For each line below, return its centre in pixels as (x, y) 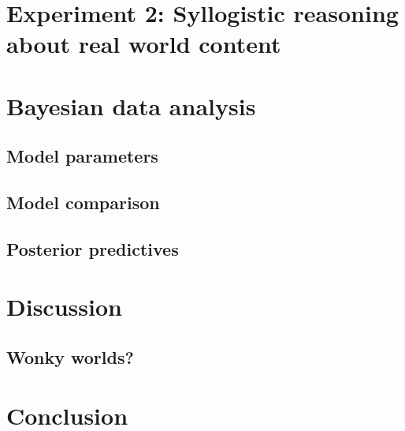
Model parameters (82, 156)
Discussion (64, 307)
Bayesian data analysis (131, 105)
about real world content (144, 44)
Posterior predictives (93, 248)
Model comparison (83, 202)
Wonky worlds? (70, 357)
